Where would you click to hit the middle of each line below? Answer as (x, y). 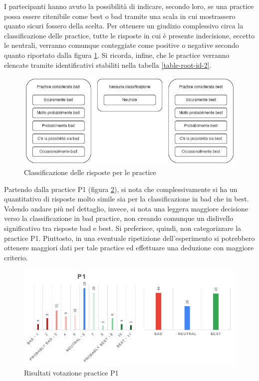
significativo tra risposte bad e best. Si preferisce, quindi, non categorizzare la (123, 228)
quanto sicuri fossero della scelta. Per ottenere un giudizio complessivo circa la (124, 26)
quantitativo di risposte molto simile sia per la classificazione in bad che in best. (127, 199)
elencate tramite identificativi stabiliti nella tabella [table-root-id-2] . (108, 65)
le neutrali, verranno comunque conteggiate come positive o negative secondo (122, 45)
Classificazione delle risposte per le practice (90, 172)
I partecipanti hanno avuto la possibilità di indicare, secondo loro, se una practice (129, 6)
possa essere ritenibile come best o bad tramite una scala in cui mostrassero (120, 16)
